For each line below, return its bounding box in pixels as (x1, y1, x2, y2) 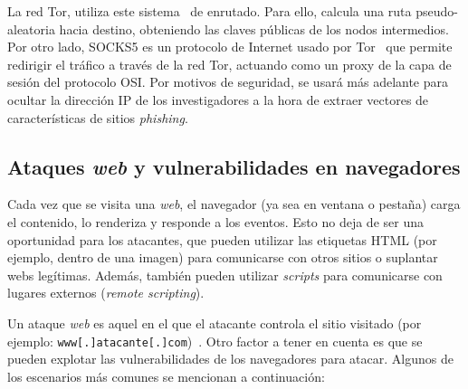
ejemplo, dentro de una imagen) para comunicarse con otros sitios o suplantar (7, 248, 438, 267)
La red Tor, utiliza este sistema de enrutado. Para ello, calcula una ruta (7, 2, 412, 20)
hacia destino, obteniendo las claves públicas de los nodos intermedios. (59, 19, 449, 38)
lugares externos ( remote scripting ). (7, 283, 205, 302)
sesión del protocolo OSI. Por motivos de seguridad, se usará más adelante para (7, 72, 449, 91)
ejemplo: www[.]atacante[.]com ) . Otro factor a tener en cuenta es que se (7, 331, 423, 350)
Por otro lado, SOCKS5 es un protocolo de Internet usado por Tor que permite (7, 37, 453, 56)
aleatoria (7, 19, 55, 38)
